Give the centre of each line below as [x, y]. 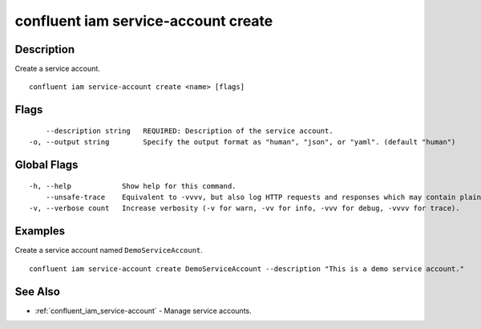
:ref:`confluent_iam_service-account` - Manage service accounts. [143, 311]
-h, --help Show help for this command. [133, 186]
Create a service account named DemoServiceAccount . [109, 250]
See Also [37, 292]
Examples [40, 232]
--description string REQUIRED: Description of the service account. [189, 131]
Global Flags [46, 165]
